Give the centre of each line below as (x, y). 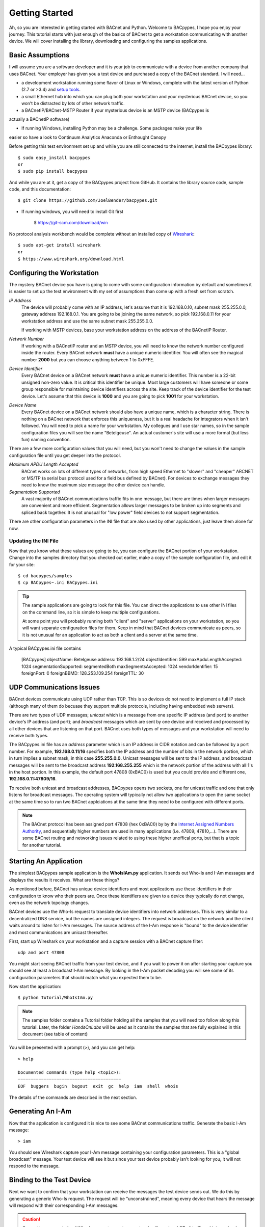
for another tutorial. (42, 845)
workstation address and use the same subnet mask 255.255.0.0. (87, 321)
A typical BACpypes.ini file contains (45, 648)
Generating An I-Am (40, 1111)
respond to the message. (34, 1166)
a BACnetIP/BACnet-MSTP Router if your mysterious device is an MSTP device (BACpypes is (115, 110)
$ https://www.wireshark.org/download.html (71, 259)
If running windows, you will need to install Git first (72, 212)
